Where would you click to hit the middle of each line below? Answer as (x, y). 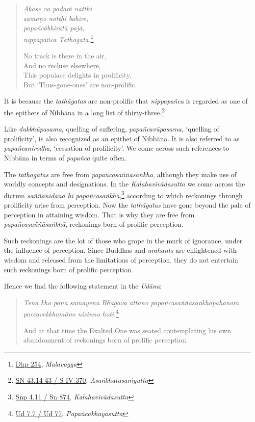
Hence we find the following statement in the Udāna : (83, 286)
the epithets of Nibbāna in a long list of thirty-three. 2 (84, 112)
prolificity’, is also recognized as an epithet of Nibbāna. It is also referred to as (122, 138)
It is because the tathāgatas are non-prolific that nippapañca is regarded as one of (126, 101)
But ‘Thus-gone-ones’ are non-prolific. (80, 84)
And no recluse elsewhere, (62, 65)
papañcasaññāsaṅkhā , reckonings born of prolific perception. (94, 224)
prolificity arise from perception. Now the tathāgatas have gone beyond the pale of (127, 205)
